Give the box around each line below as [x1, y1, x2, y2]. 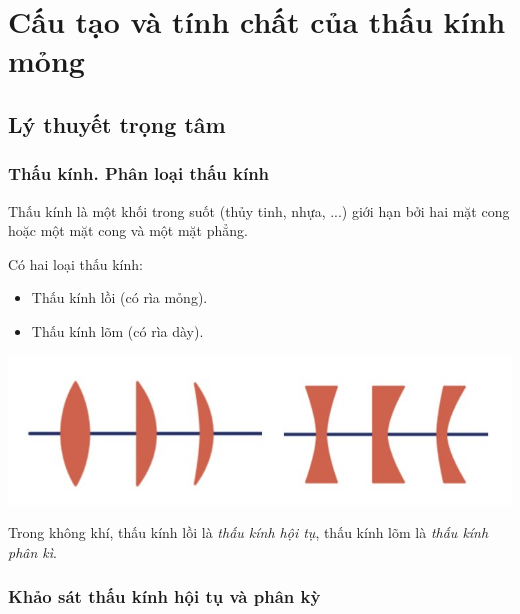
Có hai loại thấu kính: [8, 253, 143, 274]
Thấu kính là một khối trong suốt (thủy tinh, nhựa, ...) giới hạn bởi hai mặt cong [8, 200, 510, 221]
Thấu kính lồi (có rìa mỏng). [31, 287, 208, 308]
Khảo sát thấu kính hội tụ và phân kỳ [8, 584, 321, 609]
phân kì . [8, 541, 57, 562]
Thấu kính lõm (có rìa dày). [31, 320, 204, 341]
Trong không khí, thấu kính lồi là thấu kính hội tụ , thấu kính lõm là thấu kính [8, 522, 489, 543]
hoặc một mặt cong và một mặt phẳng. [8, 220, 248, 241]
